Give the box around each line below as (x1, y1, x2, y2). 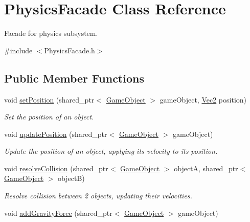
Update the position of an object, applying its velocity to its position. (4, 146, 218, 156)
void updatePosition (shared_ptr (4, 128, 107, 139)
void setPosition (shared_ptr (4, 94, 95, 105)
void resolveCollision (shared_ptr (4, 163, 108, 173)
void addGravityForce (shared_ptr (4, 207, 112, 218)
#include (4, 45, 33, 55)
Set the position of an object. (4, 111, 94, 122)
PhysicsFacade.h (44, 45, 95, 55)
